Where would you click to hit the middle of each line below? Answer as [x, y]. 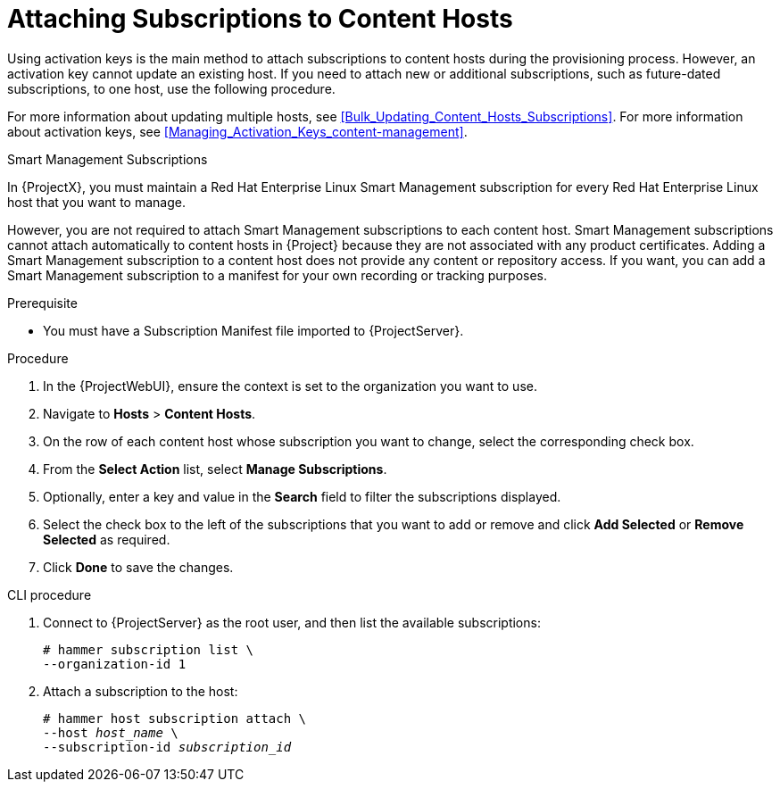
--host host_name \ [111, 732]
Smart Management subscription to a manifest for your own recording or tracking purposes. [278, 275]
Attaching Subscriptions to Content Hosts [260, 19]
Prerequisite [42, 303]
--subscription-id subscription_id [167, 747]
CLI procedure [50, 594]
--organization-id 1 [115, 664]
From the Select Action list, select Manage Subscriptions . [215, 469]
